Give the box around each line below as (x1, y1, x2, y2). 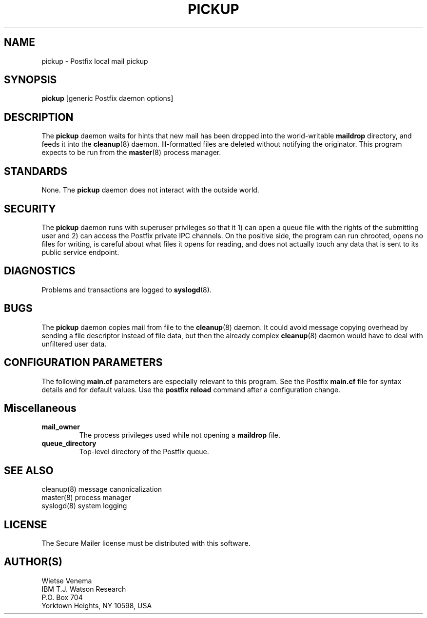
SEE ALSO (4, 464, 54, 477)
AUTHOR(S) (4, 556, 62, 568)
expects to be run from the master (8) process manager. (41, 148, 221, 157)
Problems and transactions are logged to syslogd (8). (41, 285, 212, 294)
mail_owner (41, 423, 80, 431)
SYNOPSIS (4, 74, 57, 86)
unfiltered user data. (41, 339, 107, 348)
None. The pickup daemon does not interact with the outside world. (41, 186, 259, 194)
